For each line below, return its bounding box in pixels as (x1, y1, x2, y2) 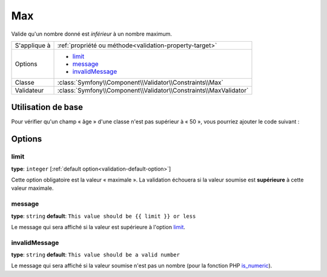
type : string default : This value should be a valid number (11, 251, 180, 258)
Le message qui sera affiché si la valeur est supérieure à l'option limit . (11, 223, 186, 230)
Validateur (15, 86, 44, 94)
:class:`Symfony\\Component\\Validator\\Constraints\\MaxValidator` (57, 86, 249, 94)
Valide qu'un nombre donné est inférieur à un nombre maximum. (11, 30, 172, 37)
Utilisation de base (11, 102, 84, 112)
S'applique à (15, 41, 51, 50)
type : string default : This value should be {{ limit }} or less (11, 212, 196, 220)
